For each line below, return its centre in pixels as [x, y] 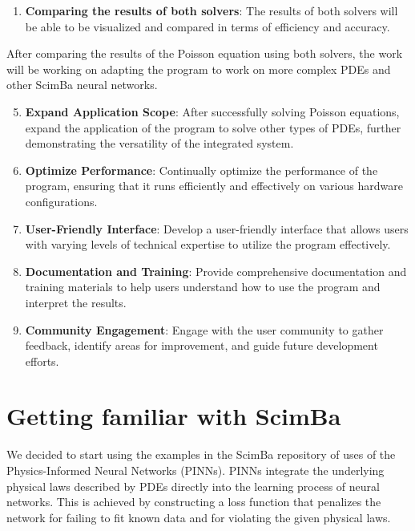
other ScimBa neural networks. [82, 85]
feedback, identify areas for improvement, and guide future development [201, 345]
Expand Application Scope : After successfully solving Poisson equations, [212, 111]
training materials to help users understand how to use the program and [203, 287]
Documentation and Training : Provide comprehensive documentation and [216, 271]
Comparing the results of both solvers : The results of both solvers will [212, 10]
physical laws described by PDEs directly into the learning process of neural [193, 486]
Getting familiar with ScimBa [174, 416]
